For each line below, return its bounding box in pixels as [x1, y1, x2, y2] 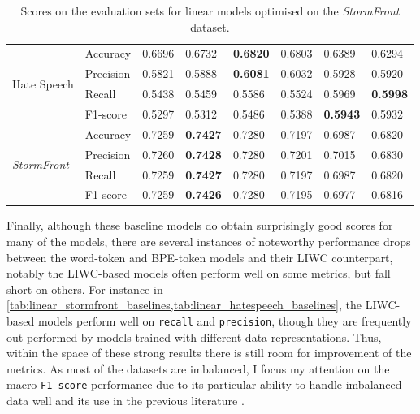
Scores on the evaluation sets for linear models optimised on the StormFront [20, 2, 400, 19]
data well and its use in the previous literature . [6, 392, 245, 409]
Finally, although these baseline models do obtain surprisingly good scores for [6, 217, 393, 234]
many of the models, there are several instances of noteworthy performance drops [6, 233, 411, 250]
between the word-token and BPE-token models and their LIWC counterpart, [6, 248, 393, 265]
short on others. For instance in [6, 280, 163, 297]
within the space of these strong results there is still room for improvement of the [6, 344, 412, 361]
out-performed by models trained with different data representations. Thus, [6, 328, 382, 345]
